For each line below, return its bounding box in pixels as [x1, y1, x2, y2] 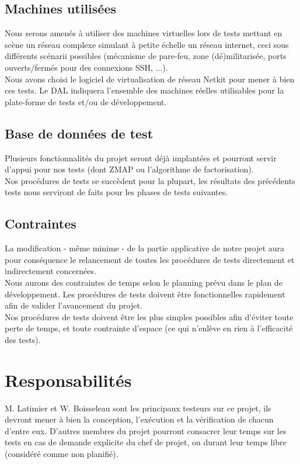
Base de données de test [5, 124, 154, 142]
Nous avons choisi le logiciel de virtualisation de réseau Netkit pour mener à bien [5, 72, 295, 85]
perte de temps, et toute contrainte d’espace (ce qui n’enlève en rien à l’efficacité [5, 322, 293, 334]
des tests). [5, 333, 41, 345]
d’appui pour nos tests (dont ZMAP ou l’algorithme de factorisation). [5, 163, 254, 175]
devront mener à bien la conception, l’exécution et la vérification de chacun [5, 413, 274, 425]
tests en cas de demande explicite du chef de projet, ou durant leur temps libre [5, 436, 287, 448]
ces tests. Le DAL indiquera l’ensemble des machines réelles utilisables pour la [5, 84, 284, 96]
